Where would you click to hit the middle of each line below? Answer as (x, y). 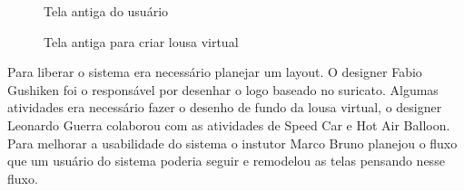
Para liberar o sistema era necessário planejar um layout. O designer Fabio (215, 72)
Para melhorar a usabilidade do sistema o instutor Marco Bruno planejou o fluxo (232, 143)
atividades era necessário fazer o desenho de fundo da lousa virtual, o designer (225, 107)
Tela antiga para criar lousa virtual (141, 41)
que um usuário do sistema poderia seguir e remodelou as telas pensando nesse (226, 161)
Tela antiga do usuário (106, 11)
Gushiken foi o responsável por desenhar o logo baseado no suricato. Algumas (223, 89)
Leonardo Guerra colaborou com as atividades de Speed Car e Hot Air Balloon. (229, 124)
